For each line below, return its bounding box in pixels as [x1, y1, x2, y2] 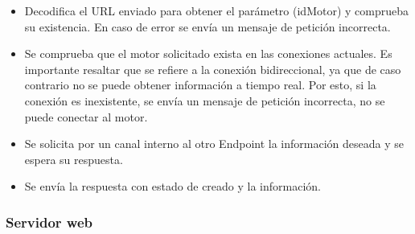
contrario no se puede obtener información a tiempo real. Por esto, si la [24, 76, 376, 93]
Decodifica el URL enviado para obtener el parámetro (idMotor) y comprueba [24, 2, 409, 18]
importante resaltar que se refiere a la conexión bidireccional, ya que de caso [24, 60, 401, 77]
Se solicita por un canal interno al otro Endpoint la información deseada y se [24, 135, 404, 152]
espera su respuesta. [24, 150, 123, 167]
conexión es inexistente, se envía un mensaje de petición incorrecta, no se [24, 92, 385, 109]
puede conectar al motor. [24, 108, 148, 125]
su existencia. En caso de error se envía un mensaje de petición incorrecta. [24, 18, 391, 35]
